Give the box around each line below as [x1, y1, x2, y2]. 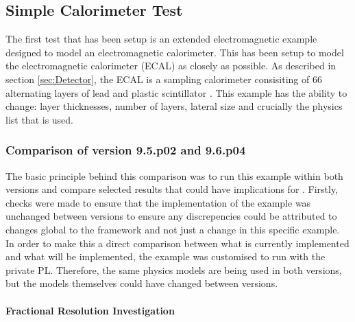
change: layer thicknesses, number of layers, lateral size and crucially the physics [5, 99, 343, 113]
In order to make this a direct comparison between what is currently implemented [5, 235, 350, 250]
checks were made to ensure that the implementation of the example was [5, 195, 311, 209]
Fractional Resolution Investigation [5, 303, 175, 317]
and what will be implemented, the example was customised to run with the [5, 249, 326, 264]
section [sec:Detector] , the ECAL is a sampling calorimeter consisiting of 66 [5, 71, 322, 86]
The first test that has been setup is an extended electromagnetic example [5, 32, 317, 46]
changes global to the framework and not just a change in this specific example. [5, 222, 340, 236]
